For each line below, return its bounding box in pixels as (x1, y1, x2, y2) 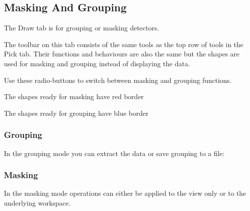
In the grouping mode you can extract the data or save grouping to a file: (4, 148, 225, 158)
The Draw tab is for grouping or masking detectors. (4, 23, 159, 33)
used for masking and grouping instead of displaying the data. (4, 58, 190, 68)
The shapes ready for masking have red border (4, 91, 144, 102)
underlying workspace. (4, 197, 71, 208)
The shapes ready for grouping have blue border (4, 107, 149, 118)
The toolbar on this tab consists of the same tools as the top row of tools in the (4, 39, 244, 49)
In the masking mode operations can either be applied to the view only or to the (4, 188, 246, 198)
